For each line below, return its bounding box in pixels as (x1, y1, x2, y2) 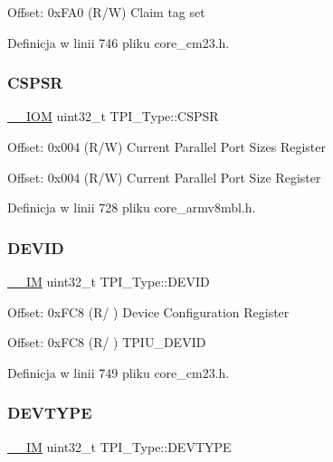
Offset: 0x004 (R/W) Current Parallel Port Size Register (7, 167, 321, 186)
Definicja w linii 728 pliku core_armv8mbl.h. (7, 198, 256, 217)
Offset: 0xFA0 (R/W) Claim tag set (7, 3, 205, 21)
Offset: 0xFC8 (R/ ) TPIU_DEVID (7, 333, 206, 352)
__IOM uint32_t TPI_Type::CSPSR (7, 107, 219, 126)
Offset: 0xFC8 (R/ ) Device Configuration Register (7, 302, 290, 321)
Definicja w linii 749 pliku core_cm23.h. (7, 363, 230, 382)
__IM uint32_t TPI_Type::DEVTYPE (7, 437, 232, 456)
